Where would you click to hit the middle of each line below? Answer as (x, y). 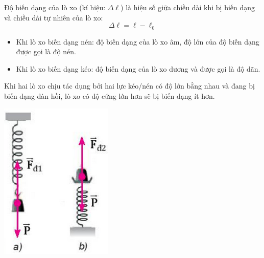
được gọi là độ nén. (46, 51)
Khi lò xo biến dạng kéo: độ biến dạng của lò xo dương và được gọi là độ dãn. (138, 68)
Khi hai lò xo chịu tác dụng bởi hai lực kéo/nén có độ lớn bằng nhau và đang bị (129, 86)
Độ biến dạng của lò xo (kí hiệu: (55, 7)
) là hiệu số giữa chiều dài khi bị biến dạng (188, 7)
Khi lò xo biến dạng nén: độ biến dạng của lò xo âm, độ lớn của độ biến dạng (138, 41)
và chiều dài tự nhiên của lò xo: (54, 17)
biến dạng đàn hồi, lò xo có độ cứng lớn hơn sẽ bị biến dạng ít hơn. (110, 96)
